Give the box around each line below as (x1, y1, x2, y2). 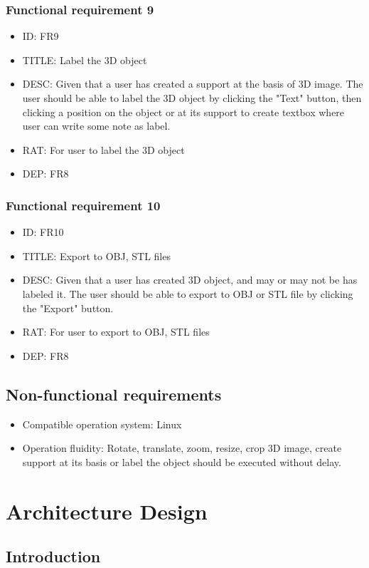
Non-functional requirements (6, 383, 222, 405)
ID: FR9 (22, 29, 59, 43)
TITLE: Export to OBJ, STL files (22, 248, 171, 263)
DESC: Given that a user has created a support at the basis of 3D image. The (22, 76, 363, 91)
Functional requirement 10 (6, 196, 161, 214)
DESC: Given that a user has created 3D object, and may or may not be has (22, 272, 358, 287)
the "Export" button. (22, 300, 114, 315)
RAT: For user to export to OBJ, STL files (22, 324, 210, 339)
